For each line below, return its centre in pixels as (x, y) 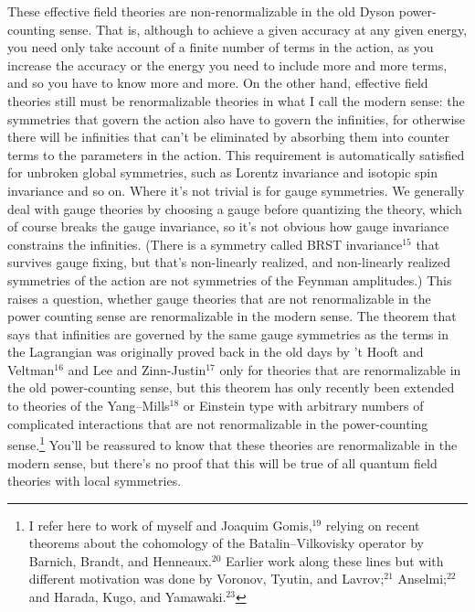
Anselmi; (422, 579)
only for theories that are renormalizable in (340, 369)
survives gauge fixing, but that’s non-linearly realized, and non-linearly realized (229, 262)
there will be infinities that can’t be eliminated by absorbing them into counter (229, 137)
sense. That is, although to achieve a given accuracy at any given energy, (264, 29)
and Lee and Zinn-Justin (137, 369)
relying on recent (373, 525)
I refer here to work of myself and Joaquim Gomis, (170, 525)
